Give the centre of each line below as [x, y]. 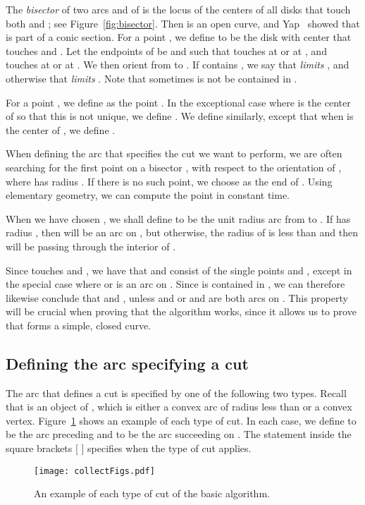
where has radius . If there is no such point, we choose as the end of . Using [169, 181]
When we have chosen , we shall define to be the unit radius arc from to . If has [178, 218]
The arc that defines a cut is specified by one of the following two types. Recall [176, 393]
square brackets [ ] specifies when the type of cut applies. [129, 448]
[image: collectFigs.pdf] [94, 471]
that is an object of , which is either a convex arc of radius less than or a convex [179, 407]
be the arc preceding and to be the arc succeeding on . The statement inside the [179, 434]
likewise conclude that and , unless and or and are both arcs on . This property [177, 297]
